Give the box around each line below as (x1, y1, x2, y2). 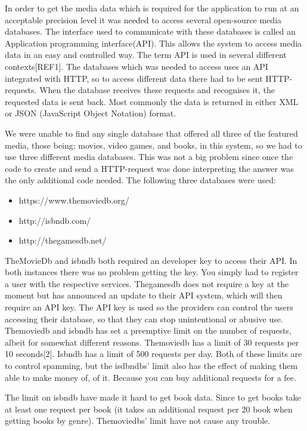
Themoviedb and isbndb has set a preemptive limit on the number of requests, (5, 324, 292, 337)
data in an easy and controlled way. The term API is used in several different (5, 48, 287, 61)
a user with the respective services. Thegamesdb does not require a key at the (5, 277, 289, 290)
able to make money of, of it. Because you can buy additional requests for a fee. (5, 371, 296, 383)
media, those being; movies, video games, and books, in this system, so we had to (5, 138, 302, 151)
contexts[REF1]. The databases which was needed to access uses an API (5, 60, 268, 72)
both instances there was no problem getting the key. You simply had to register (5, 266, 299, 278)
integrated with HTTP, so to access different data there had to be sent (5, 72, 263, 84)
